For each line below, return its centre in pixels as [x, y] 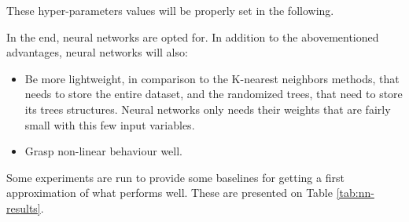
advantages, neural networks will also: [97, 52]
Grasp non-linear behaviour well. [104, 151]
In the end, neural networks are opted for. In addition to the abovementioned [193, 36]
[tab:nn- [355, 193]
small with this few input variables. [110, 124]
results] [24, 207]
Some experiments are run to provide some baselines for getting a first [175, 177]
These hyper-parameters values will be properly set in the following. [170, 10]
